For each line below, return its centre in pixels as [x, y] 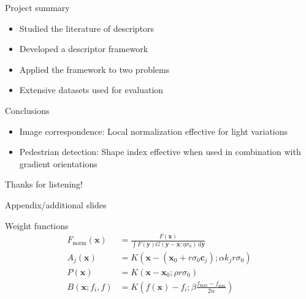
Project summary [37, 7]
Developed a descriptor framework [84, 49]
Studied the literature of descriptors [87, 28]
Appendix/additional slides [56, 204]
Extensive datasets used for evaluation [91, 90]
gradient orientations [58, 163]
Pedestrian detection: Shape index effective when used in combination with [160, 152]
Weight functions [37, 225]
